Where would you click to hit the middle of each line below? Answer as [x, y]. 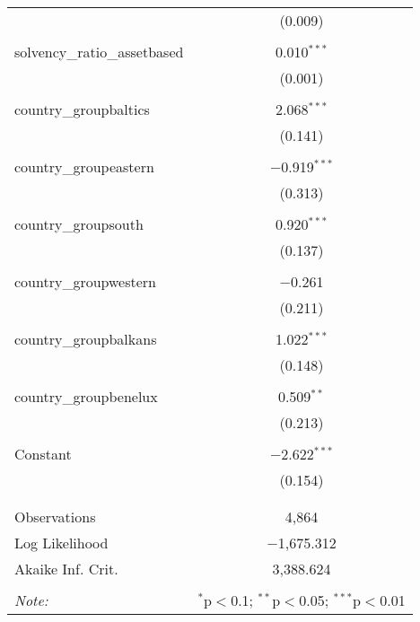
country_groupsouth [79, 224]
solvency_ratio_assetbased [99, 52]
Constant [43, 454]
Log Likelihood [61, 543]
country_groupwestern [86, 281]
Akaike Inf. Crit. [66, 569]
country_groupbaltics [82, 109]
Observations [55, 517]
